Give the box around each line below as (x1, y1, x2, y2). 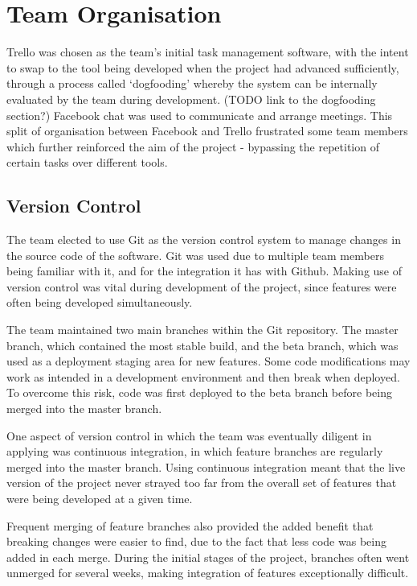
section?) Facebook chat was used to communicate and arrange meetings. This (6, 106, 393, 123)
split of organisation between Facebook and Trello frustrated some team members (6, 122, 408, 139)
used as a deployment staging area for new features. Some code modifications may (6, 353, 411, 369)
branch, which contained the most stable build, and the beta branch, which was (6, 336, 399, 353)
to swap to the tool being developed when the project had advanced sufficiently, (6, 59, 399, 76)
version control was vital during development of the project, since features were (6, 278, 397, 295)
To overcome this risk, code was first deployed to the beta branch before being (6, 384, 392, 401)
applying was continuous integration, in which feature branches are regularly (6, 443, 383, 460)
